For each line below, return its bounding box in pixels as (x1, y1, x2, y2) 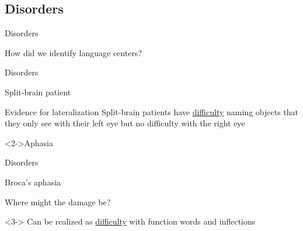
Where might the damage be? (5, 195, 111, 208)
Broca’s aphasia (5, 175, 61, 188)
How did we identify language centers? (5, 46, 142, 58)
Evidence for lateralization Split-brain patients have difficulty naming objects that (5, 105, 298, 118)
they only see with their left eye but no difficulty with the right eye (5, 117, 245, 129)
